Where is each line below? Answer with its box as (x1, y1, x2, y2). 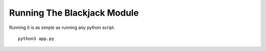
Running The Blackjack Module (9, 7, 139, 18)
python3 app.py (18, 36, 55, 41)
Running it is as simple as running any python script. (9, 25, 115, 30)
